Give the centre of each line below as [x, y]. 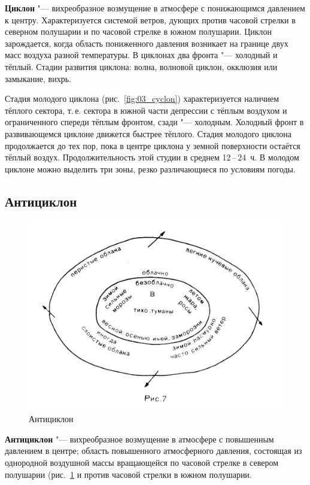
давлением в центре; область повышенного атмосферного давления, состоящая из [154, 451]
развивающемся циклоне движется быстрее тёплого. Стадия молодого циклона [148, 133]
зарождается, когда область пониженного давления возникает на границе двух [147, 43]
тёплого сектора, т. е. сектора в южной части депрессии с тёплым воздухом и [146, 110]
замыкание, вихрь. [38, 78]
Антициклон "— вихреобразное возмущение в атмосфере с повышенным [139, 439]
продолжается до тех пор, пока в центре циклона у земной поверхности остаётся [153, 145]
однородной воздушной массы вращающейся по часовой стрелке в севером [142, 462]
